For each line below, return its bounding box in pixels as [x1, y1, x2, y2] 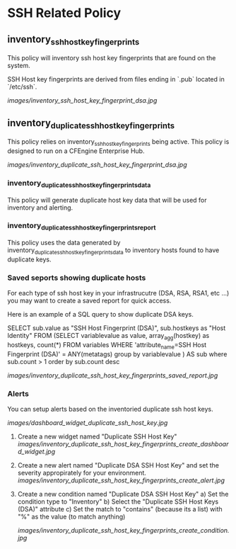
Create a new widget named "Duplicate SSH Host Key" [17, 432, 177, 441]
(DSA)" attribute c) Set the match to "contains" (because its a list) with [17, 505, 223, 514]
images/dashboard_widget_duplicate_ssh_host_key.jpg [7, 419, 168, 427]
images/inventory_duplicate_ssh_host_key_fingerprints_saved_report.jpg [7, 370, 218, 380]
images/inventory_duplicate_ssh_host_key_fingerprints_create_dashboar [17, 440, 229, 448]
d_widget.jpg [17, 448, 56, 456]
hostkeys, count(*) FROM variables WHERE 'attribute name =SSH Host [7, 341, 207, 351]
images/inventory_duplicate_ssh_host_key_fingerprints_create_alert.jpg [17, 476, 225, 485]
